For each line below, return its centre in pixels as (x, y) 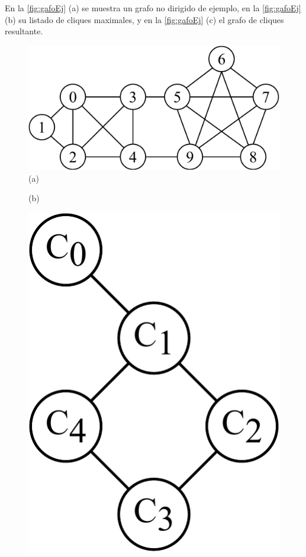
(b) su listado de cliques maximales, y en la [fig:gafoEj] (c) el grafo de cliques (144, 19)
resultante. (24, 31)
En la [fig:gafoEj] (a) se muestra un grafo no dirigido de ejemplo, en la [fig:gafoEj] (153, 8)
